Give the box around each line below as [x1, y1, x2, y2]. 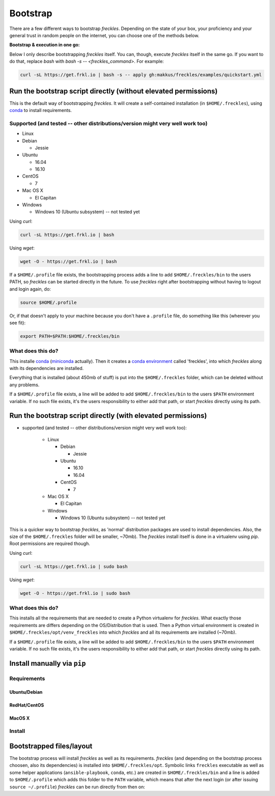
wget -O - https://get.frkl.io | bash [20, 259, 117, 264]
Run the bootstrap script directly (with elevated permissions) [9, 411, 207, 420]
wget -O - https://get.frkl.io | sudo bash [20, 590, 131, 596]
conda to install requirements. [9, 107, 72, 113]
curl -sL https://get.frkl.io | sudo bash [20, 563, 128, 570]
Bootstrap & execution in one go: [9, 42, 80, 48]
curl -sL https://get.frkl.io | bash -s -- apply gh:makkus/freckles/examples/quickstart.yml [20, 72, 262, 78]
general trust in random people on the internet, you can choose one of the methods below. [9, 32, 200, 38]
